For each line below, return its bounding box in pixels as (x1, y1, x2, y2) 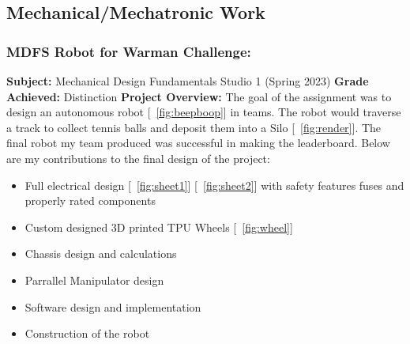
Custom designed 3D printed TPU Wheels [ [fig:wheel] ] (24, 218, 293, 235)
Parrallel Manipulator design (24, 271, 164, 288)
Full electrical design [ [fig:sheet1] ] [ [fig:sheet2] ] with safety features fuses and (24, 176, 404, 193)
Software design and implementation (24, 298, 201, 315)
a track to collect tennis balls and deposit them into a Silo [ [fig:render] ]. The (6, 119, 382, 135)
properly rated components (24, 192, 156, 209)
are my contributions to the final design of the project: (6, 149, 270, 166)
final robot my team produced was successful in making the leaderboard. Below (6, 134, 390, 151)
